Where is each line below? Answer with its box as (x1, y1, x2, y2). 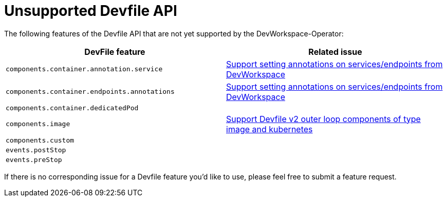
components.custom (6, 136, 74, 144)
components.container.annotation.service (6, 65, 163, 73)
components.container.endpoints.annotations (6, 88, 175, 96)
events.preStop (6, 155, 62, 164)
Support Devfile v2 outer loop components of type (226, 113, 421, 124)
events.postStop (6, 146, 66, 154)
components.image (6, 120, 70, 128)
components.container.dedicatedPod (6, 104, 139, 112)
